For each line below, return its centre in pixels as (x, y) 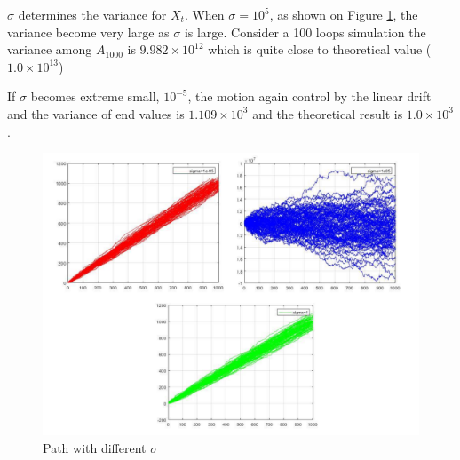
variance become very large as (88, 32)
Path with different (95, 447)
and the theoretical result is (328, 113)
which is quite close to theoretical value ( (320, 49)
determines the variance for (92, 14)
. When (204, 14)
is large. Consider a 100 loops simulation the (305, 32)
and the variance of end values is (96, 113)
